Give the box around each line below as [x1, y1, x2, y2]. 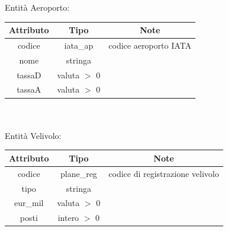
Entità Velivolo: [5, 129, 62, 141]
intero [57, 211, 79, 224]
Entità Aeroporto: [5, 1, 70, 13]
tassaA [17, 83, 41, 96]
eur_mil [14, 197, 44, 209]
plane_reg [60, 167, 97, 179]
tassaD [17, 68, 41, 81]
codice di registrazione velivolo [108, 167, 219, 179]
